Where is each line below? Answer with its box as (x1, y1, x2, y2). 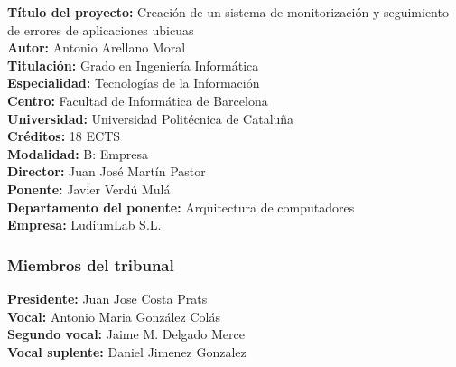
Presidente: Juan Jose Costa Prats (7, 288, 208, 307)
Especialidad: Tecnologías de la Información (7, 73, 260, 92)
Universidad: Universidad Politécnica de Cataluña (7, 108, 294, 127)
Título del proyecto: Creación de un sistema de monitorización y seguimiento (7, 3, 449, 21)
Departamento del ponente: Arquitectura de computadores (7, 197, 355, 216)
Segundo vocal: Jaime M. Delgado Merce (7, 325, 245, 343)
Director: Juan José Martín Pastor (7, 162, 206, 181)
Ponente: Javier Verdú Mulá (7, 179, 171, 198)
